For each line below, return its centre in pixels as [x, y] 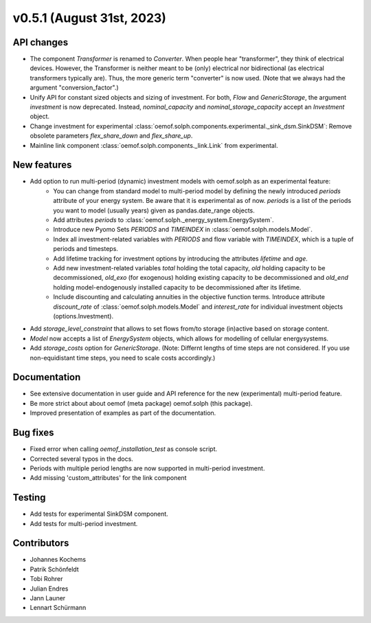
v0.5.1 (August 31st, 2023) [89, 18]
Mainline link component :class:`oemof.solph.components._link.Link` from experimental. [154, 145]
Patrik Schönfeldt [54, 569]
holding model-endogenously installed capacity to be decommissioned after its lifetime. [177, 287]
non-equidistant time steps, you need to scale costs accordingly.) [123, 358]
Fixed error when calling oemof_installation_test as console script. [124, 449]
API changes [41, 42]
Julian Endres [49, 589]
